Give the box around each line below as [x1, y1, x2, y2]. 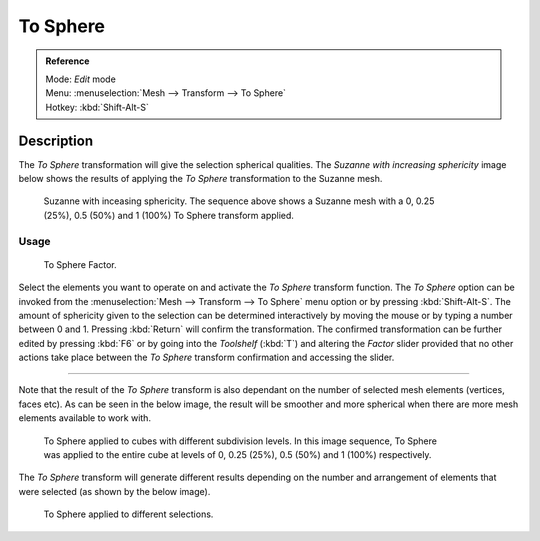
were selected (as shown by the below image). [18, 485, 211, 497]
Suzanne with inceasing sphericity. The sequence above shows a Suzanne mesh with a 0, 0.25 [43, 195, 435, 207]
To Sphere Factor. [43, 258, 117, 270]
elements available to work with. [18, 412, 152, 424]
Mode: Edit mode [45, 73, 117, 85]
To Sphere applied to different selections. [43, 508, 214, 520]
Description [18, 132, 94, 149]
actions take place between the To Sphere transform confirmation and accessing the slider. [18, 351, 395, 364]
